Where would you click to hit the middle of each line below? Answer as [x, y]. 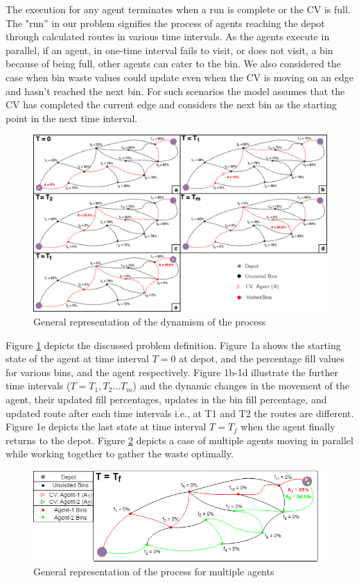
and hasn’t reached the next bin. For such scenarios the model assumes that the [175, 91]
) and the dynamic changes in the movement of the [241, 386]
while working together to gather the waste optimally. [120, 454]
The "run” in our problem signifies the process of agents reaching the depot [165, 23]
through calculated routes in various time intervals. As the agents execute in [168, 36]
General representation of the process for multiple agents [154, 572]
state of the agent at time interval [77, 358]
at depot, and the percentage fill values [262, 358]
